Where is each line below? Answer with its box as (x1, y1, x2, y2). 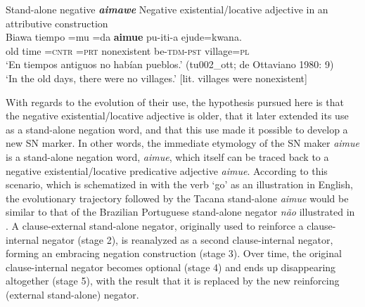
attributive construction (6, 15, 108, 30)
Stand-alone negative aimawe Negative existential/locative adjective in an (6, 2, 328, 16)
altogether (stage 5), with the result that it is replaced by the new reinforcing (6, 273, 340, 288)
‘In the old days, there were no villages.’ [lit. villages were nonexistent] (6, 70, 307, 85)
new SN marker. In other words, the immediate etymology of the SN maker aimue (6, 136, 359, 150)
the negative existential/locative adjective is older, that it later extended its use (6, 108, 349, 123)
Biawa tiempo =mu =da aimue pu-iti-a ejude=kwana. (6, 30, 242, 44)
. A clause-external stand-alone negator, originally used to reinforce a (6, 218, 304, 233)
